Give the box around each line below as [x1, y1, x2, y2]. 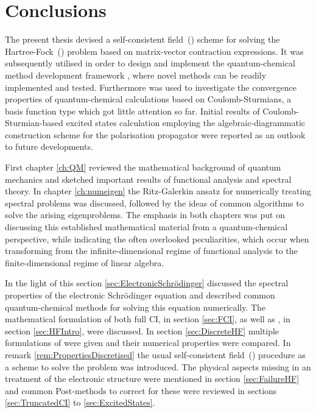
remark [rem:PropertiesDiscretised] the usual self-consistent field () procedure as [5, 348, 306, 361]
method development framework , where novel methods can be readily [5, 68, 267, 81]
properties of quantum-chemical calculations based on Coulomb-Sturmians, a [5, 93, 292, 105]
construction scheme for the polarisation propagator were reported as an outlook [5, 128, 306, 141]
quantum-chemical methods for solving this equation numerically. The [5, 300, 266, 313]
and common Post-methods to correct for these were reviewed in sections [5, 384, 277, 397]
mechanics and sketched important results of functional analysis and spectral [5, 172, 292, 185]
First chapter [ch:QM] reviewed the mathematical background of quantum [5, 161, 281, 174]
